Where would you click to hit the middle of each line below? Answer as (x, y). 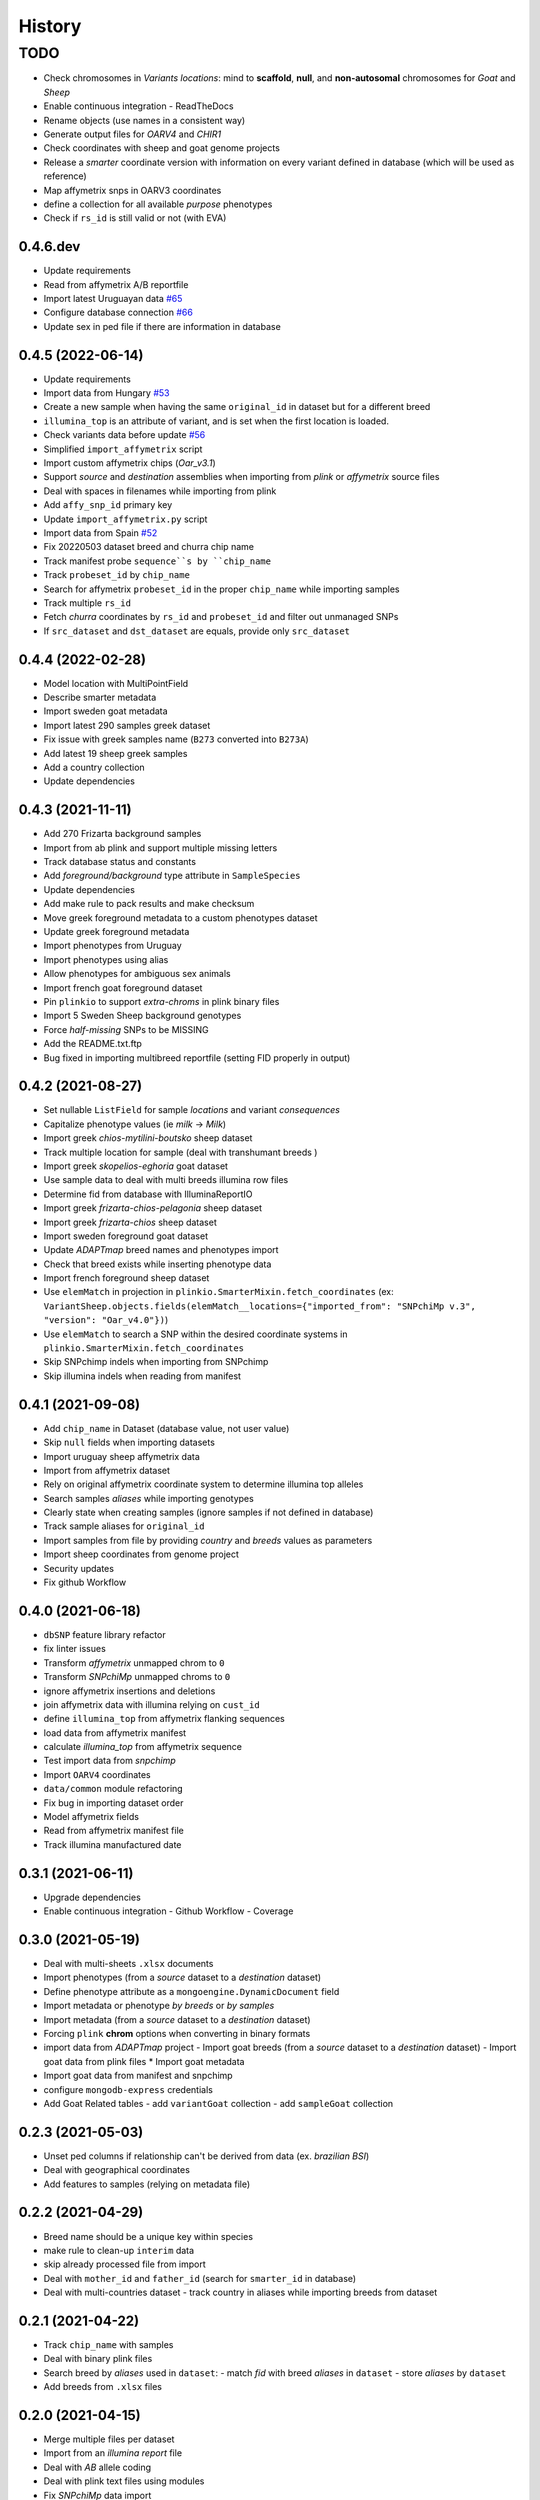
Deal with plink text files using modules (124, 2481)
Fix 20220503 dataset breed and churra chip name (149, 547)
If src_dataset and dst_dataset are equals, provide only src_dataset (196, 631)
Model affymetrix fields (91, 1817)
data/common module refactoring (113, 1789)
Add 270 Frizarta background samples (122, 834)
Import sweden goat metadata (106, 711)
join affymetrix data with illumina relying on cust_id (151, 1704)
